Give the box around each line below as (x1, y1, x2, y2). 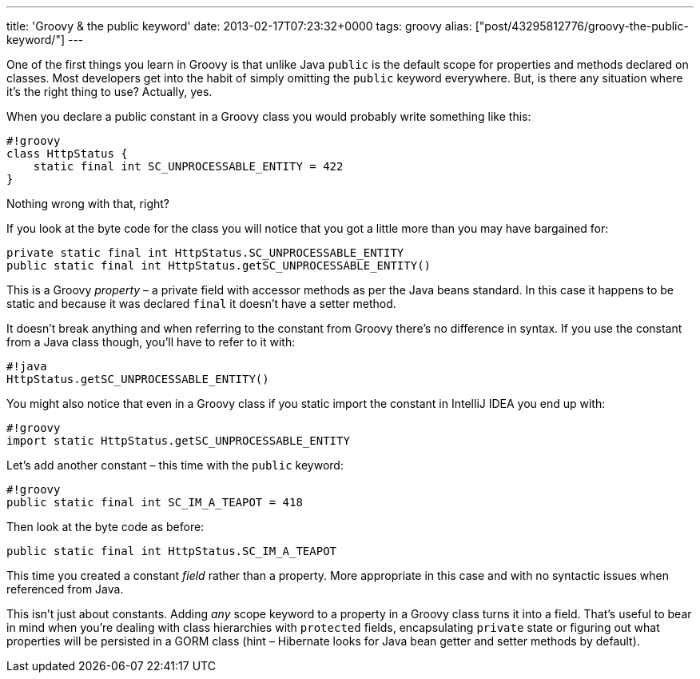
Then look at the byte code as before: (6, 520, 205, 533)
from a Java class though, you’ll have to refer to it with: (6, 335, 296, 349)
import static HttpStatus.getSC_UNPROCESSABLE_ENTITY (6, 434, 350, 447)
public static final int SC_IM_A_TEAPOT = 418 (6, 496, 303, 509)
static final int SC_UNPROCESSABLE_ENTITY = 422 (33, 160, 344, 173)
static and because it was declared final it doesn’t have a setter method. (6, 297, 396, 310)
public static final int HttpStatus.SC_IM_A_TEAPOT (6, 545, 337, 557)
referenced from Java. (6, 582, 124, 596)
